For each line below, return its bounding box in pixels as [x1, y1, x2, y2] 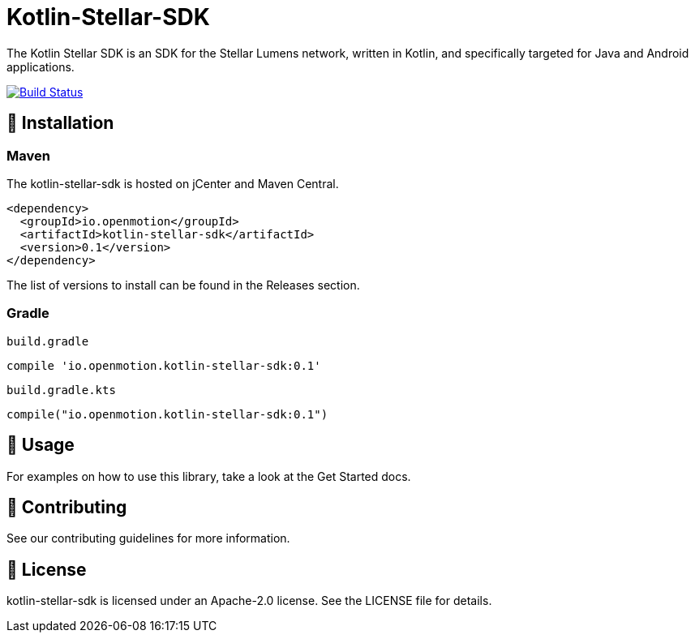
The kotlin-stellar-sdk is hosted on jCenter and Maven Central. [6, 176, 339, 191]
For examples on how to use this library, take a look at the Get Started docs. [6, 469, 411, 483]
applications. [6, 59, 75, 74]
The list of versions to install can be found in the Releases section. [6, 277, 360, 292]
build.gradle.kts [6, 383, 116, 397]
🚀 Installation [6, 113, 114, 134]
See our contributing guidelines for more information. [6, 531, 290, 546]
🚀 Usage [6, 435, 75, 456]
